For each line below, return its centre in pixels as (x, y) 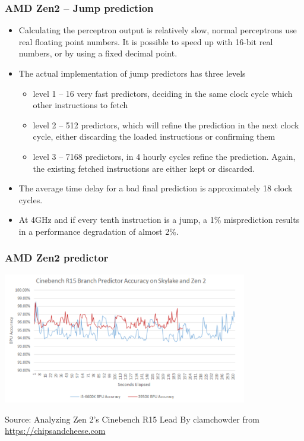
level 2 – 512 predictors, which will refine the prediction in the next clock (166, 125)
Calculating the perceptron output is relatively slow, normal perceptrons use (158, 30)
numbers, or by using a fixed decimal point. (98, 53)
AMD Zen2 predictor (57, 258)
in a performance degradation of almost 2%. (99, 231)
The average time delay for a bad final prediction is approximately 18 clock (156, 188)
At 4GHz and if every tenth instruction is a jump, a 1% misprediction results (159, 220)
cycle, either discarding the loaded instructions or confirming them (154, 136)
